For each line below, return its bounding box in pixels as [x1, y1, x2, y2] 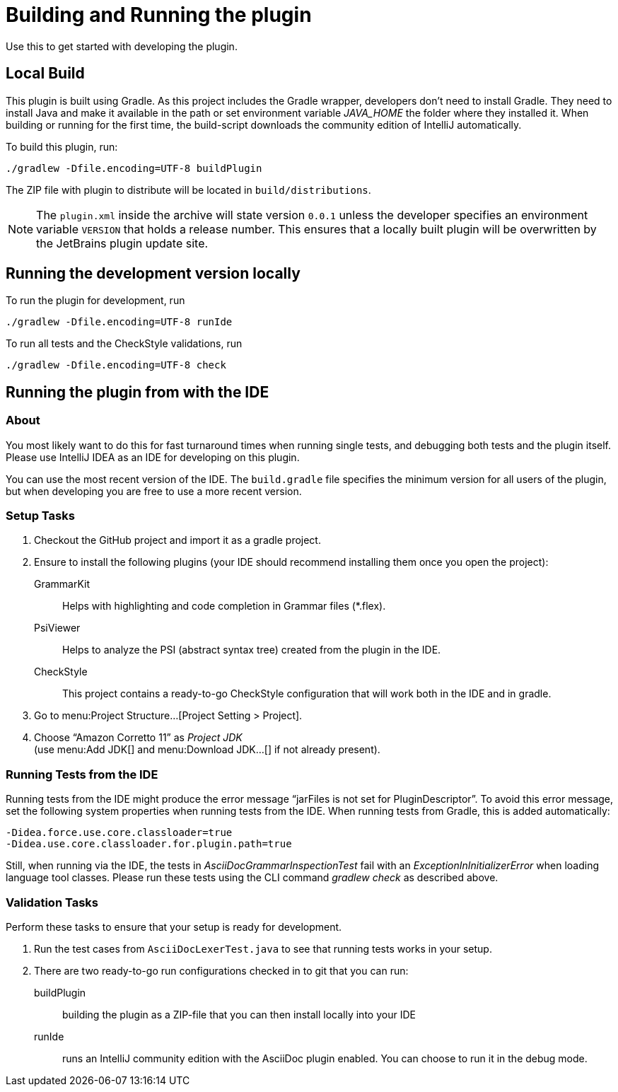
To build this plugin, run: [6, 140, 118, 153]
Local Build [6, 64, 85, 83]
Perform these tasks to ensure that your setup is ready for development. [6, 920, 342, 933]
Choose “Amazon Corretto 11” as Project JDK [34, 731, 243, 744]
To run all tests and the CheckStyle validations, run [6, 337, 243, 350]
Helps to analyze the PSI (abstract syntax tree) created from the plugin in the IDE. [62, 644, 441, 656]
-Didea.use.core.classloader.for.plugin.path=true [6, 838, 292, 850]
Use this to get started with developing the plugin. [6, 40, 238, 52]
